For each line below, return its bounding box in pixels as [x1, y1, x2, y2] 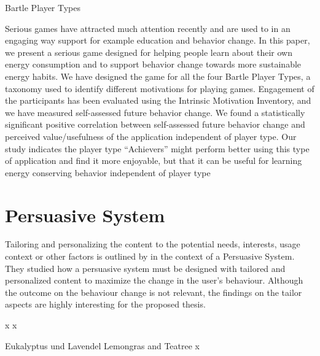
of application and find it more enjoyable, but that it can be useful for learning [5, 154, 302, 167]
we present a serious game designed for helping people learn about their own [5, 45, 292, 58]
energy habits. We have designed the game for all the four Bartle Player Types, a [5, 69, 311, 82]
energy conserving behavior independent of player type [5, 166, 211, 179]
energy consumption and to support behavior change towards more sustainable [5, 58, 302, 71]
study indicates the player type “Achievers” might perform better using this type [5, 142, 310, 155]
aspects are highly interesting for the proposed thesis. [5, 298, 206, 311]
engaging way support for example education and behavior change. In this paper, [5, 34, 310, 47]
